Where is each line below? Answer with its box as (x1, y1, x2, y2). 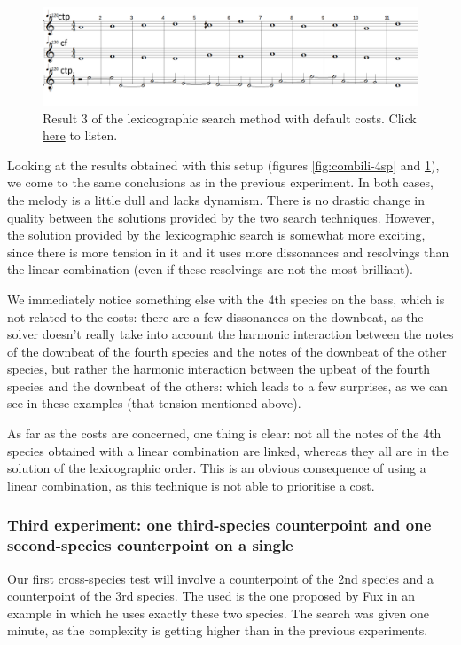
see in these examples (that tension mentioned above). (7, 394, 301, 413)
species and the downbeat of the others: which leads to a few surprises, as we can (7, 376, 448, 395)
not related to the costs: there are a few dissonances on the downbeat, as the (7, 307, 424, 326)
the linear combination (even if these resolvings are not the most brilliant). (7, 260, 413, 279)
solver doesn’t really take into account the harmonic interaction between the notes (7, 325, 454, 343)
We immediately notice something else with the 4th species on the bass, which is (7, 289, 445, 308)
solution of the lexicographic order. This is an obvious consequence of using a (7, 459, 426, 477)
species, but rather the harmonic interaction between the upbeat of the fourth (7, 359, 431, 378)
